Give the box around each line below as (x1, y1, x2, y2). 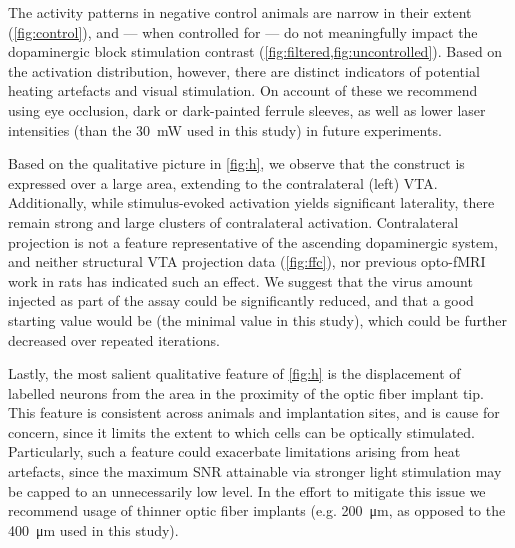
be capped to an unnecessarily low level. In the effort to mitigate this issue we (8, 480, 486, 501)
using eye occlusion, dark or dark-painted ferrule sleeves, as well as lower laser (8, 99, 486, 120)
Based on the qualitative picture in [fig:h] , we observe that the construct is (8, 153, 465, 174)
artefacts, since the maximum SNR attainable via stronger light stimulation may (8, 461, 502, 482)
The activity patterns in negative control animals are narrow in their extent (8, 2, 472, 22)
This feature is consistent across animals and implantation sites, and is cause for (8, 402, 500, 423)
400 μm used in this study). (8, 519, 179, 540)
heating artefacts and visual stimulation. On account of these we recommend (8, 80, 478, 101)
